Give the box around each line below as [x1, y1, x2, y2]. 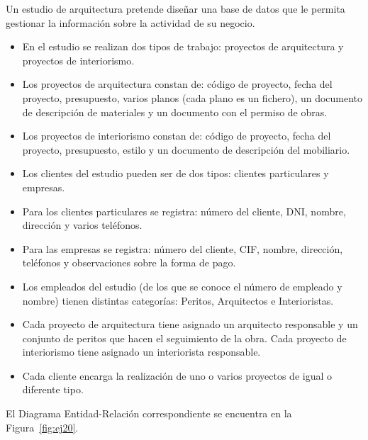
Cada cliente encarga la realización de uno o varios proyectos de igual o [22, 368, 333, 383]
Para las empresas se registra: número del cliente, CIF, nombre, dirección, [22, 241, 343, 256]
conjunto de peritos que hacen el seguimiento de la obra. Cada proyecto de [22, 330, 347, 345]
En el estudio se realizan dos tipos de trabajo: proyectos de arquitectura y [22, 39, 344, 54]
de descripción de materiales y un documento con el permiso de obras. [22, 104, 328, 119]
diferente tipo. [22, 382, 84, 397]
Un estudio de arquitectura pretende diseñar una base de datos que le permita [6, 1, 345, 16]
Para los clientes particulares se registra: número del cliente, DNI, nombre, [22, 203, 346, 218]
